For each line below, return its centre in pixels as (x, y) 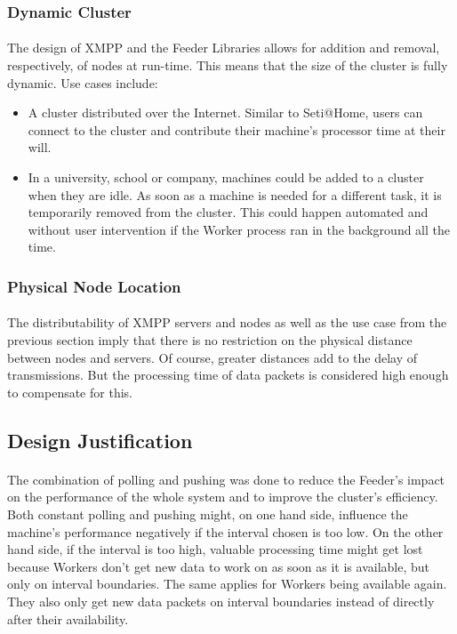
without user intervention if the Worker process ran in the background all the (239, 229)
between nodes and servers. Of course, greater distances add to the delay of (212, 357)
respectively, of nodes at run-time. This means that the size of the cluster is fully (228, 65)
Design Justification (100, 440)
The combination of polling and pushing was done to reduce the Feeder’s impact (226, 479)
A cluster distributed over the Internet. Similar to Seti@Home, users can (225, 112)
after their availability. (68, 618)
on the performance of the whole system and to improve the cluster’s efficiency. (223, 497)
